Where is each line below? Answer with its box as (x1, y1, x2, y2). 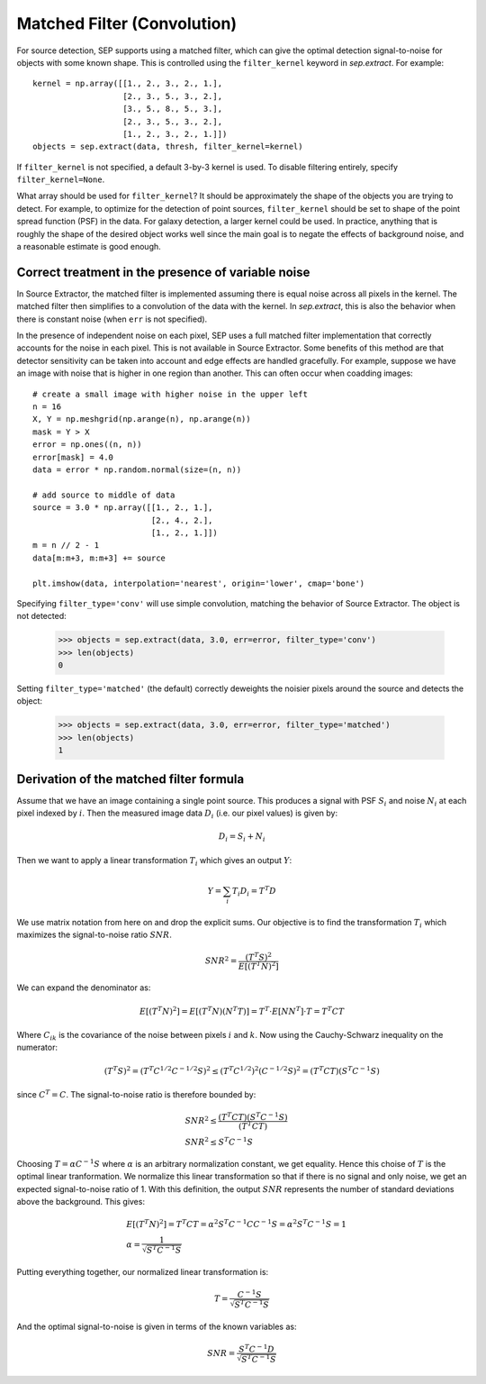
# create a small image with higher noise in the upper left (32, 388, 308, 399)
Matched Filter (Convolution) (16, 14, 238, 33)
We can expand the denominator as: (16, 982, 151, 993)
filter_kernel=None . (16, 174, 105, 185)
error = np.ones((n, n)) (32, 440, 142, 450)
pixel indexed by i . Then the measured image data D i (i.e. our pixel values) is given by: (16, 807, 338, 820)
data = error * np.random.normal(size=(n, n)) (32, 465, 242, 475)
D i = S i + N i (218, 832, 265, 844)
